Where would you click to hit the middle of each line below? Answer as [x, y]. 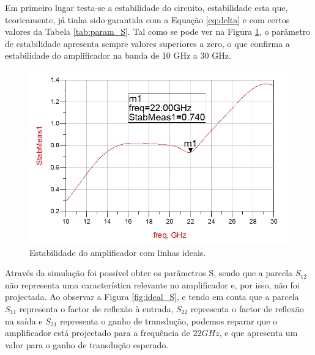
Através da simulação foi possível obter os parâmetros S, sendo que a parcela [149, 273]
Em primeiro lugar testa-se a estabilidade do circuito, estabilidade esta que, [146, 7]
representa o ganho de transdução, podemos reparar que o [169, 320]
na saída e [24, 320]
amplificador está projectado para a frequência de [98, 333]
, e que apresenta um [258, 333]
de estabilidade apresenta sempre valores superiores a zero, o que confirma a [147, 43]
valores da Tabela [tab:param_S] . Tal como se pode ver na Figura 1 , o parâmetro [158, 31]
